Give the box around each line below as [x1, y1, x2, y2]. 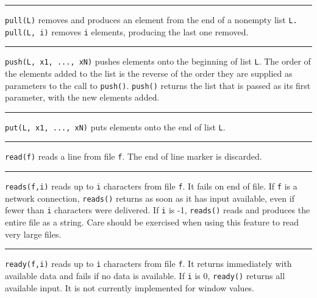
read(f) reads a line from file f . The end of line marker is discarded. [5, 150, 262, 163]
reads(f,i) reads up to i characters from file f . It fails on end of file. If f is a [5, 180, 297, 193]
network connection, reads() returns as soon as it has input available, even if [5, 191, 294, 204]
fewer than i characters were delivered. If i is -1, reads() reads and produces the [5, 204, 310, 216]
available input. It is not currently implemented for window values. [5, 281, 255, 294]
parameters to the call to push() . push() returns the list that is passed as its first [5, 79, 311, 91]
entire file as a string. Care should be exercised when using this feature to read [5, 216, 299, 229]
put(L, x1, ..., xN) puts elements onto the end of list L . [5, 120, 226, 133]
